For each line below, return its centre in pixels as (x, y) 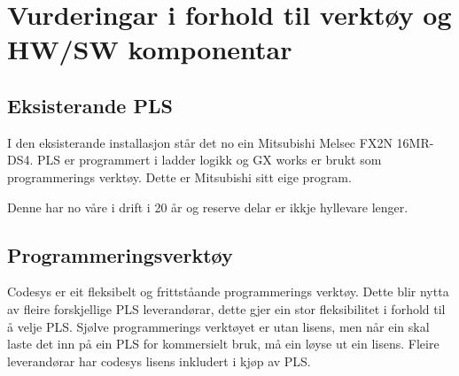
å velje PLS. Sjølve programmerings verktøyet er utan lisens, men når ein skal (218, 326)
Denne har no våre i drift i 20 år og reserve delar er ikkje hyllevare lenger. (208, 207)
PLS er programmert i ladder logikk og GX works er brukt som (210, 160)
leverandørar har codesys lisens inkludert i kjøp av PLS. (159, 361)
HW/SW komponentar (150, 49)
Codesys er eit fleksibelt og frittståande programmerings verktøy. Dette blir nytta (228, 292)
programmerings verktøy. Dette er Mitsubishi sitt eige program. (179, 176)
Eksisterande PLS (90, 105)
